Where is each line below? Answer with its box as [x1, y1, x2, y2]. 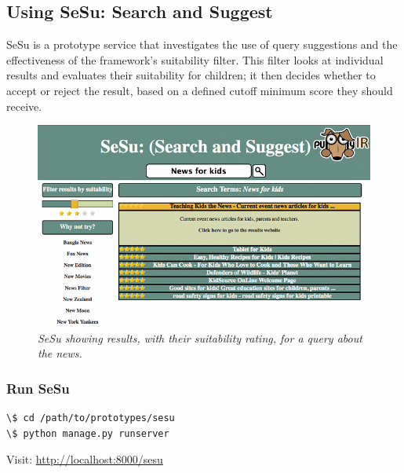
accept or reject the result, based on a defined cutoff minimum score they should [6, 82, 393, 98]
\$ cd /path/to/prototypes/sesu [6, 412, 175, 424]
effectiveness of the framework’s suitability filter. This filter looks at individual [6, 51, 384, 68]
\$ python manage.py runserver [6, 427, 169, 439]
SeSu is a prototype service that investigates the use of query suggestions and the [6, 36, 398, 53]
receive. [6, 97, 42, 114]
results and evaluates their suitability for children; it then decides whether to [6, 67, 376, 83]
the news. [38, 345, 82, 361]
